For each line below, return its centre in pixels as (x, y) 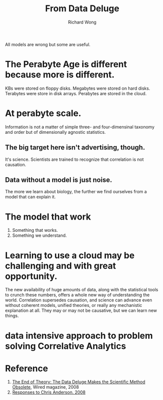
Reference (26, 368)
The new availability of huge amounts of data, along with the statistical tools (81, 290)
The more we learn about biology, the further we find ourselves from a (76, 192)
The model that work (48, 217)
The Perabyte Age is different (66, 64)
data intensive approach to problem (79, 336)
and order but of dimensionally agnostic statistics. (56, 132)
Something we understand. (39, 235)
